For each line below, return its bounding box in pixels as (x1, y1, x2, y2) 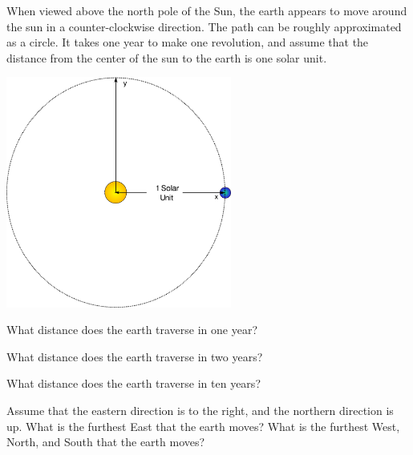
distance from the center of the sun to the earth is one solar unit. (6, 49, 327, 66)
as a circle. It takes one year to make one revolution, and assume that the (6, 34, 369, 50)
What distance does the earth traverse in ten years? (6, 375, 261, 392)
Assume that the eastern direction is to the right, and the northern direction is (6, 402, 394, 419)
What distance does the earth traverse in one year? (6, 321, 258, 338)
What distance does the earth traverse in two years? (6, 348, 263, 364)
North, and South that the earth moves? (6, 433, 205, 450)
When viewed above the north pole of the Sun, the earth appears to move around (6, 2, 407, 18)
